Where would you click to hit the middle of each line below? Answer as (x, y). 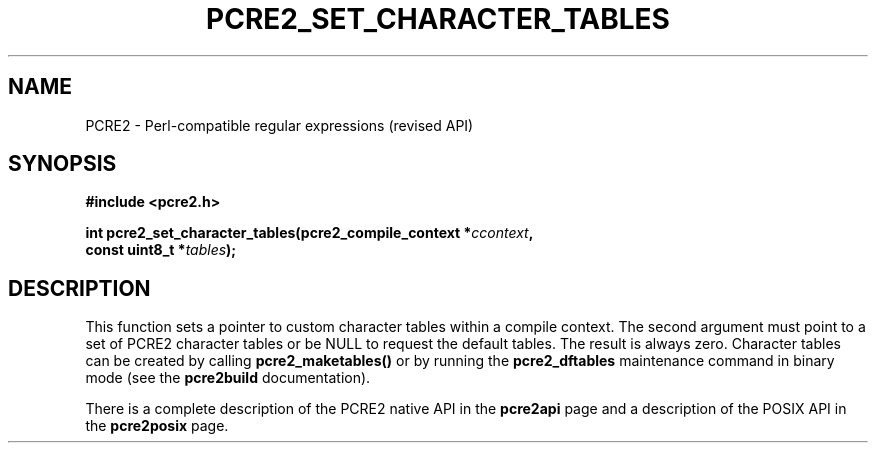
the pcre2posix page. (157, 426)
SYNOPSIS (62, 164)
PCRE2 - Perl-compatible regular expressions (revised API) (279, 125)
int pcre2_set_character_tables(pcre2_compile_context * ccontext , (309, 233)
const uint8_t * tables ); (161, 250)
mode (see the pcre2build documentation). (228, 378)
